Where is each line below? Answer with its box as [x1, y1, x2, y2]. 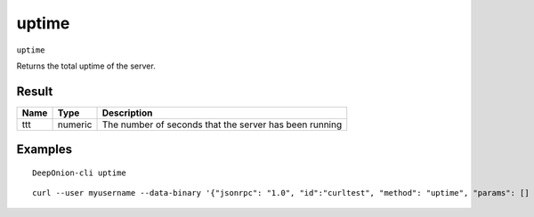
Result [16, 84, 53, 99]
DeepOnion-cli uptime [32, 167, 126, 178]
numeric [57, 118, 93, 131]
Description [101, 107, 153, 119]
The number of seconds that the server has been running [101, 118, 343, 131]
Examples [16, 142, 73, 157]
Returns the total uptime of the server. [16, 60, 156, 71]
